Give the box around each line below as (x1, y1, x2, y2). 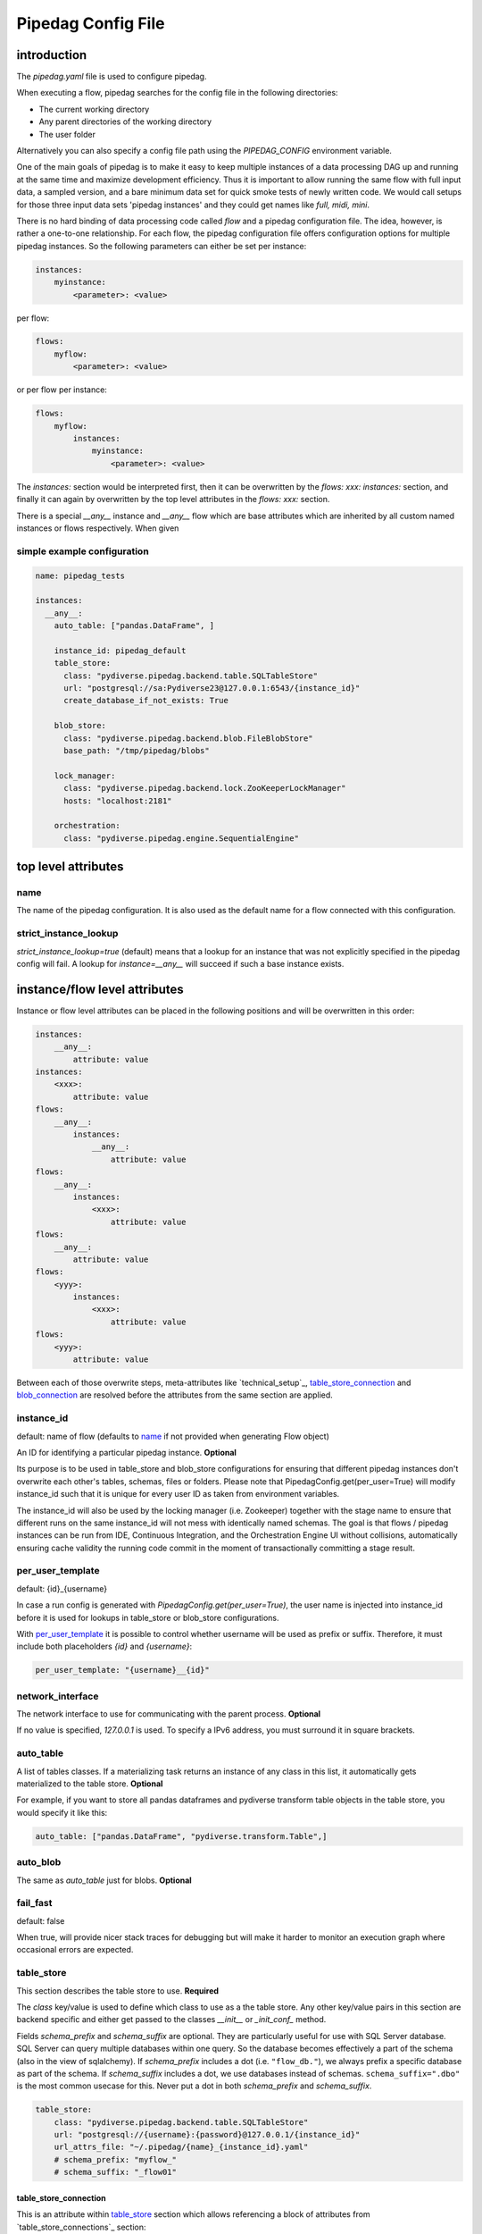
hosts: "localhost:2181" (63, 795, 173, 806)
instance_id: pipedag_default (54, 645, 187, 656)
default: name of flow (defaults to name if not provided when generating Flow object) (16, 1431, 330, 1441)
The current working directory (38, 104, 150, 114)
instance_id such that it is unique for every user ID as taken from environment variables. (16, 1489, 340, 1499)
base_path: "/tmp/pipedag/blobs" (63, 745, 210, 755)
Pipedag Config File (16, 13, 165, 33)
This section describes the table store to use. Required (16, 1985, 219, 1996)
